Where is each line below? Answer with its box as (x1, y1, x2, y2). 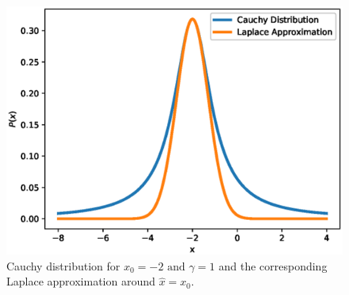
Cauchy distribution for (6, 257, 121, 274)
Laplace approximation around (6, 273, 155, 289)
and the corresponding (218, 257, 328, 274)
